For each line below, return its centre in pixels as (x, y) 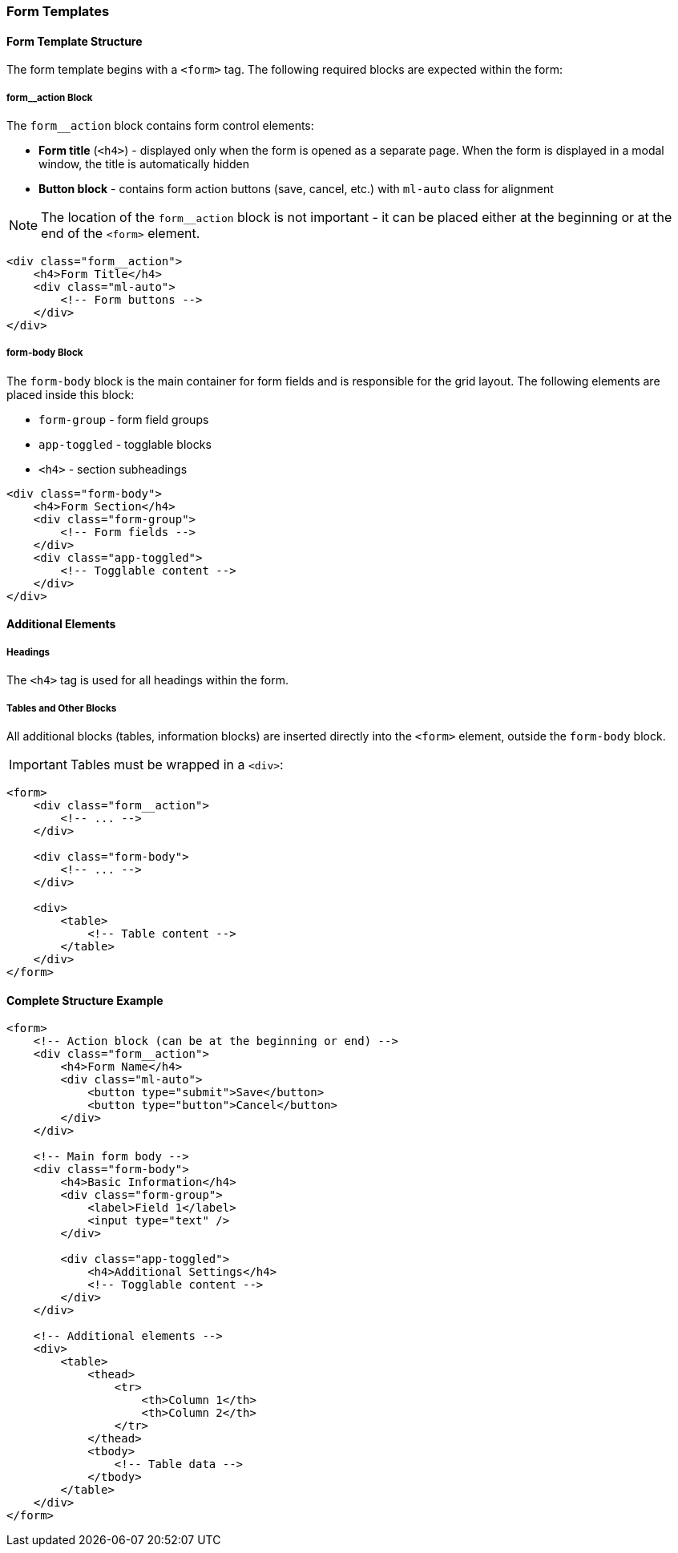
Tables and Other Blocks (62, 708)
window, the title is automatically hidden (144, 164)
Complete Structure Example (85, 1000)
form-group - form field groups (124, 419)
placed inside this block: (71, 394)
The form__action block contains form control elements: (160, 125)
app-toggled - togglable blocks (125, 444)
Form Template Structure (75, 41)
